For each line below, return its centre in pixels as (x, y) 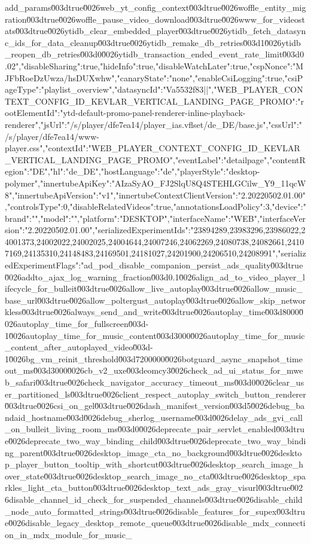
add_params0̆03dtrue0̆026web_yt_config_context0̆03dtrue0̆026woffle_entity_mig (155, 7)
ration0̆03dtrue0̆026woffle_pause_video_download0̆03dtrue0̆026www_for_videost (155, 19)
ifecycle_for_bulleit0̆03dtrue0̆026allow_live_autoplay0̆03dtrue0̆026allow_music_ (154, 288)
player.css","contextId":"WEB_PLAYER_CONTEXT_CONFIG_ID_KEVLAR (153, 148)
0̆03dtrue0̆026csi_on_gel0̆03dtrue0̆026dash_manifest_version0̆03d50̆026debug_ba (155, 406)
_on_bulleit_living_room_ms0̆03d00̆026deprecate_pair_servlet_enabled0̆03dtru (155, 429)
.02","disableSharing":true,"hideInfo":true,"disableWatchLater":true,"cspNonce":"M (154, 65)
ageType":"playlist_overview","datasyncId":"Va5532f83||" (108, 89)
